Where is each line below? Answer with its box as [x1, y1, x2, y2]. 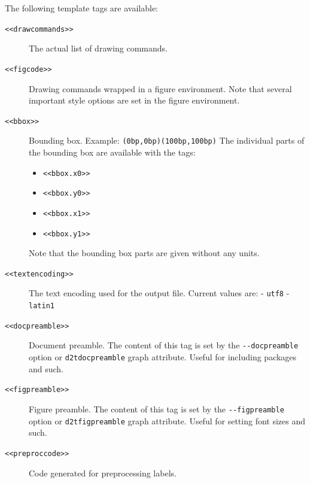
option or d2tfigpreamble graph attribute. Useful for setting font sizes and [29, 414, 306, 427]
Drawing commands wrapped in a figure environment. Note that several [29, 82, 292, 95]
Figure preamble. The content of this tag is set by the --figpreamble [29, 403, 284, 415]
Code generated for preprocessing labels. [29, 466, 177, 479]
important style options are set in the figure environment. [29, 94, 240, 107]
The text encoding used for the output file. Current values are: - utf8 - [29, 287, 290, 299]
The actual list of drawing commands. [29, 42, 168, 54]
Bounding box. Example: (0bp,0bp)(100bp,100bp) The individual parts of [29, 134, 305, 147]
